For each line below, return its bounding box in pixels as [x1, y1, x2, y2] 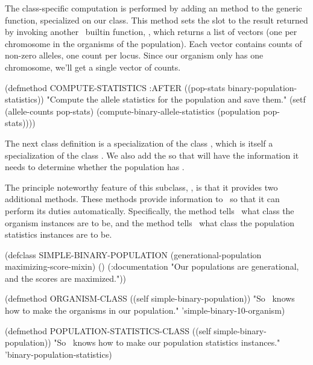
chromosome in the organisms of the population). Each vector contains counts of [5, 37, 302, 49]
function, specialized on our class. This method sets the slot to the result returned [5, 13, 308, 26]
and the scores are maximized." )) [5, 271, 127, 284]
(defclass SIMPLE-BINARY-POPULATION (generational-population [5, 248, 262, 261]
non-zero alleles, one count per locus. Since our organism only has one [5, 49, 264, 62]
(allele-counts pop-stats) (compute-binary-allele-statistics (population [5, 104, 261, 117]
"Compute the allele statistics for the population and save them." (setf [46, 93, 306, 106]
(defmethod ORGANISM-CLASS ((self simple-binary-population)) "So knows [5, 292, 295, 305]
